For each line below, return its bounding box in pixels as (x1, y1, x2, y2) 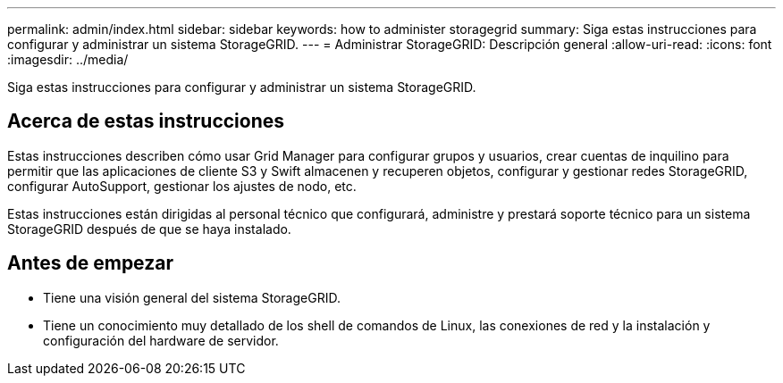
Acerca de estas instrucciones (7, 110, 285, 133)
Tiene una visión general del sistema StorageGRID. (43, 289, 341, 305)
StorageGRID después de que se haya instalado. (7, 221, 291, 237)
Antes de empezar (7, 252, 173, 275)
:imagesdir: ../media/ (7, 52, 129, 67)
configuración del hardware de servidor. (43, 332, 279, 348)
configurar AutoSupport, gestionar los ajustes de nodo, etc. (7, 178, 357, 194)
